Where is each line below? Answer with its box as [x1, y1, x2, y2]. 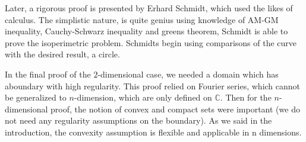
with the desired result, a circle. [5, 48, 120, 60]
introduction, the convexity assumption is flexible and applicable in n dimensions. [5, 125, 302, 138]
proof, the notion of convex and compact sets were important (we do [51, 102, 300, 115]
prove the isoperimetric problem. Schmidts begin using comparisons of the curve [5, 36, 297, 49]
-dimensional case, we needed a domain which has [97, 67, 279, 80]
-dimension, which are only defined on [74, 91, 212, 104]
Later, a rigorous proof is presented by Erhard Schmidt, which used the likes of [5, 2, 293, 14]
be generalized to [5, 91, 67, 104]
